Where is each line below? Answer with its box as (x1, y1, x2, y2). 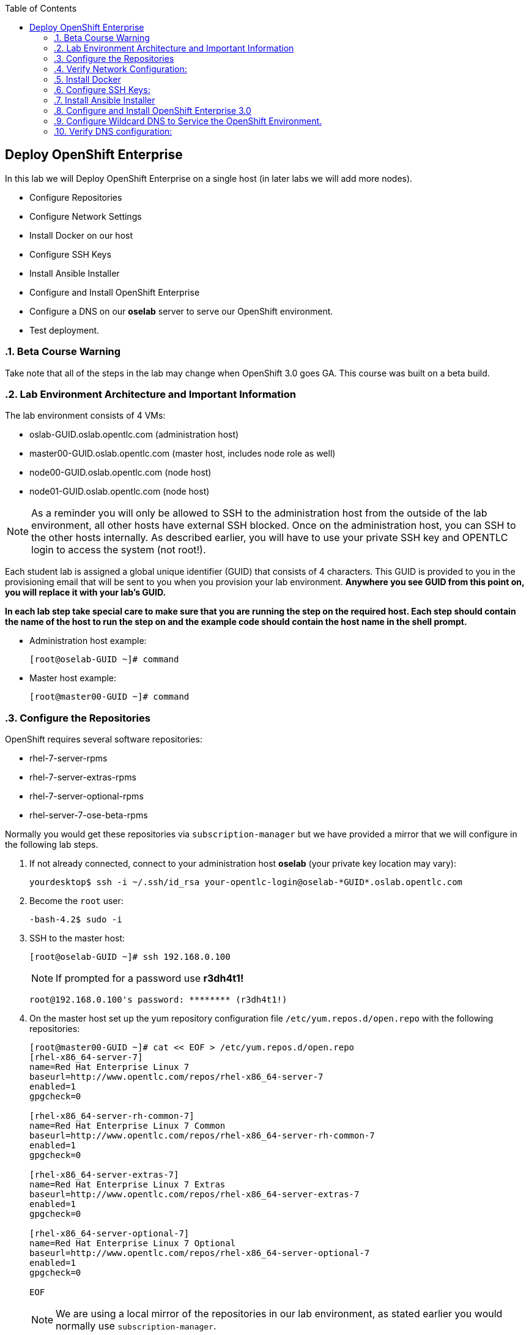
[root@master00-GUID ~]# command (29, 692, 190, 702)
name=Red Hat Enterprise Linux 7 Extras (29, 1180, 226, 1190)
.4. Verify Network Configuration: (54, 64, 187, 74)
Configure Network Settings (29, 211, 142, 222)
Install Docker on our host (29, 230, 133, 241)
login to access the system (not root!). (31, 544, 206, 556)
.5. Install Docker (54, 74, 121, 84)
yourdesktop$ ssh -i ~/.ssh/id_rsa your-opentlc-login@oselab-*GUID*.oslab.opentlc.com (29, 877, 463, 888)
